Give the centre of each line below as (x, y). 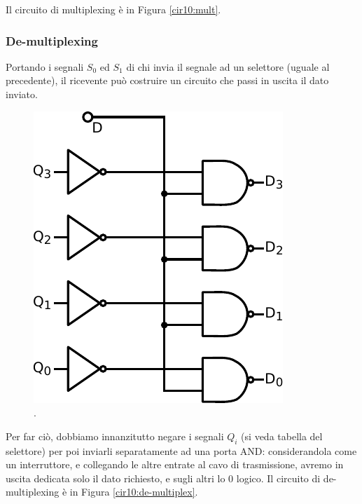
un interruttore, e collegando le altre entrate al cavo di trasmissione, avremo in (175, 464)
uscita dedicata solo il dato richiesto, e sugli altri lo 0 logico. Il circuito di (163, 478)
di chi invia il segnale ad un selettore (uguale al (228, 66)
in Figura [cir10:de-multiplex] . (134, 492)
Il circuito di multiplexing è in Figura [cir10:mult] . (113, 9)
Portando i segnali (45, 66)
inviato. (22, 94)
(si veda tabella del (282, 436)
